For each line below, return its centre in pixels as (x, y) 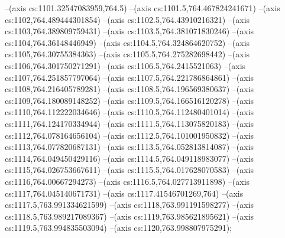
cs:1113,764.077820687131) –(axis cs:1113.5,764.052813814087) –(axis (129, 147)
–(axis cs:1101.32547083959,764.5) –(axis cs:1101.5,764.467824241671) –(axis (142, 8)
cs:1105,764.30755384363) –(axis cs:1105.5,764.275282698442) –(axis (127, 54)
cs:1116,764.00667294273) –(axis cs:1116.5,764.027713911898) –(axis (127, 181)
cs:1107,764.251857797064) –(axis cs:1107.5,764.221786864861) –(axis (129, 77)
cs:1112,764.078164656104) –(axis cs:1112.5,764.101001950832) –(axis (129, 135)
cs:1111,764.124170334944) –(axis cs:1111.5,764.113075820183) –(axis (129, 123)
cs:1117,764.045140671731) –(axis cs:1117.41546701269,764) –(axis (124, 193)
